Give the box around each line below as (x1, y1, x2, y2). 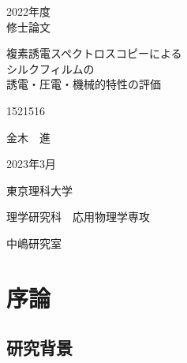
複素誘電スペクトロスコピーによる (6, 45, 182, 62)
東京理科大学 (6, 181, 73, 198)
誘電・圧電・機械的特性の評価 (6, 76, 161, 92)
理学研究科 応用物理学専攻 (6, 208, 150, 225)
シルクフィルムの (6, 60, 95, 77)
